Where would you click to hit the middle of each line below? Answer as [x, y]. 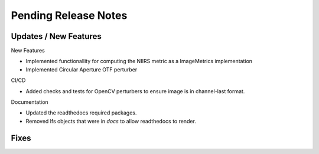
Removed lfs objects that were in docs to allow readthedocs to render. [111, 121]
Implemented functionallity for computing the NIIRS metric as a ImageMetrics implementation [139, 61]
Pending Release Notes [69, 15]
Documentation [30, 102]
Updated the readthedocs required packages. [81, 113]
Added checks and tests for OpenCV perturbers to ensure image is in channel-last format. [135, 91]
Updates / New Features [56, 36]
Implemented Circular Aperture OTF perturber [82, 69]
